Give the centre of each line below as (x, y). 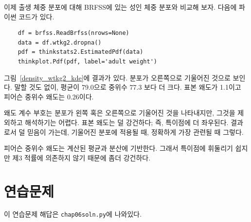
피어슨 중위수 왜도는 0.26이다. (49, 96)
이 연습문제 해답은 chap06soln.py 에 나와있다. (73, 214)
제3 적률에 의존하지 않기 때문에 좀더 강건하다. (81, 157)
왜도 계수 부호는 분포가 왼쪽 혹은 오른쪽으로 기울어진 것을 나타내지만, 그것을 (120, 113)
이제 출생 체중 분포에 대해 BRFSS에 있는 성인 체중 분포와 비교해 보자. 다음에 (120, 7)
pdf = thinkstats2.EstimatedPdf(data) (81, 52)
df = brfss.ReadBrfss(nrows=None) (73, 33)
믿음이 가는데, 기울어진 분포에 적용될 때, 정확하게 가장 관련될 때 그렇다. (135, 132)
